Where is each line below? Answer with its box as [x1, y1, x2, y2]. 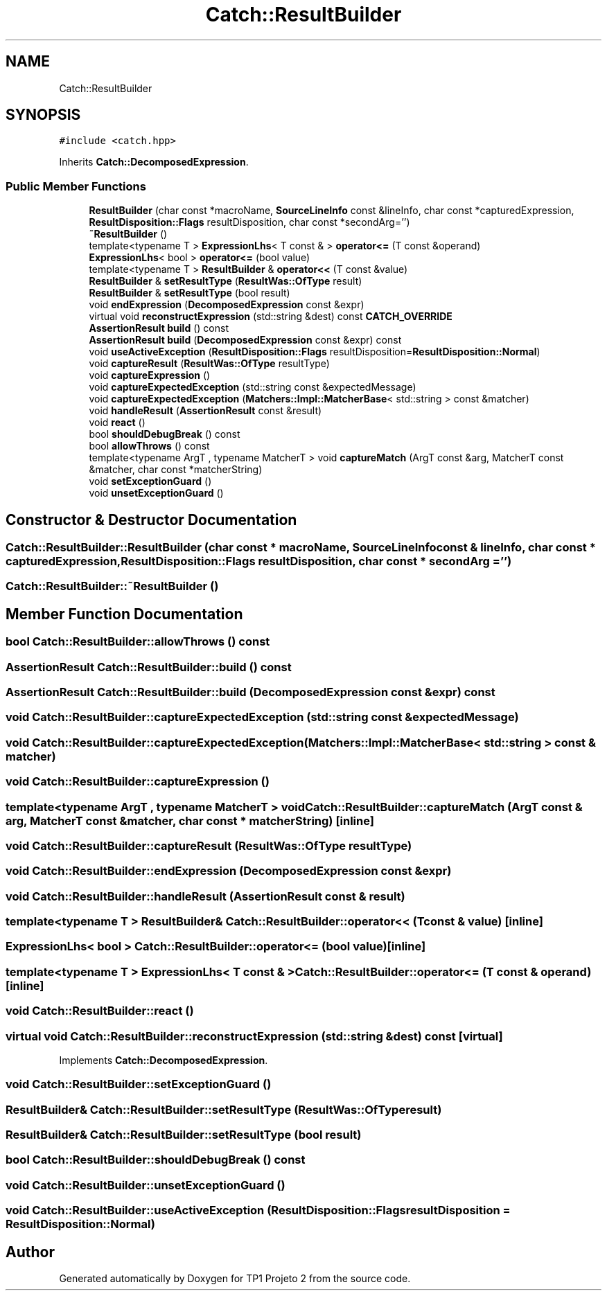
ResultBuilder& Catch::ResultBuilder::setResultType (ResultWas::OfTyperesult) [6, 1102, 442, 1117]
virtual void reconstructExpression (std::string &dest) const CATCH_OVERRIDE [89, 310, 452, 323]
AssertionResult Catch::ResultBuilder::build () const [6, 659, 292, 674]
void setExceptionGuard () [89, 475, 212, 488]
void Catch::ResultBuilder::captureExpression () [6, 774, 270, 789]
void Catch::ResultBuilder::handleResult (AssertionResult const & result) [6, 889, 405, 903]
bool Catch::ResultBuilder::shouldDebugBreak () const [6, 1153, 306, 1167]
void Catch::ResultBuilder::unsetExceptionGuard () [6, 1178, 285, 1192]
